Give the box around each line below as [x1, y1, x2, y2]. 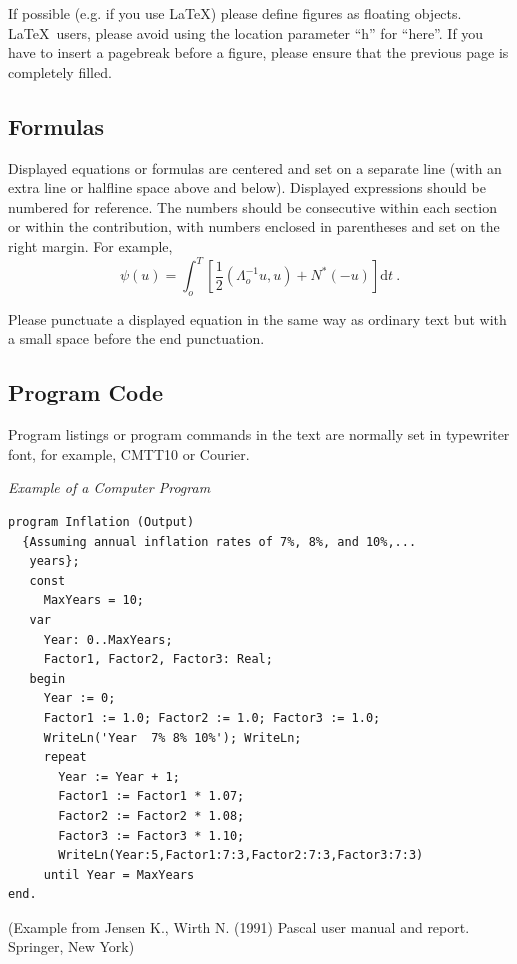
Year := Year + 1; [58, 769, 180, 784]
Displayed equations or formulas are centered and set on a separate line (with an [8, 157, 502, 178]
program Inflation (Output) [8, 515, 195, 530]
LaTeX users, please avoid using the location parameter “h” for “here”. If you [8, 22, 484, 43]
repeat [43, 750, 87, 765]
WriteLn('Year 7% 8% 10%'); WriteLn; [43, 730, 302, 745]
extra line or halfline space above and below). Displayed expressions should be [8, 177, 486, 198]
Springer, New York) [8, 936, 135, 957]
